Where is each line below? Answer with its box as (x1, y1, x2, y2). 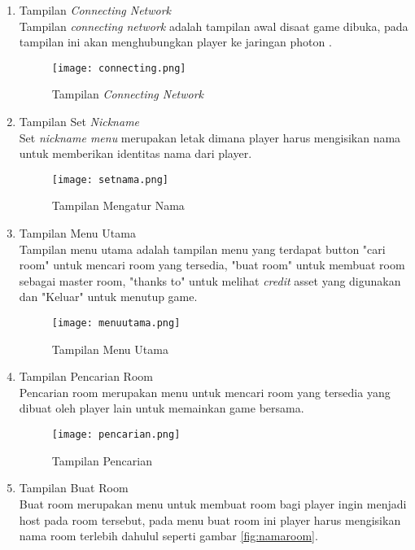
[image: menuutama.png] (51, 317, 181, 330)
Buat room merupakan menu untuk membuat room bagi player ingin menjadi (19, 495, 407, 512)
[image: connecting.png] (51, 62, 186, 74)
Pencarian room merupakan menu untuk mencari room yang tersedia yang (19, 383, 391, 400)
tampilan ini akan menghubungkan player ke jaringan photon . (19, 33, 332, 50)
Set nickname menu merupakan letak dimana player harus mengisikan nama (19, 129, 401, 146)
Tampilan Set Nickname (19, 113, 140, 130)
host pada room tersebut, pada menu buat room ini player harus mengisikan (19, 511, 401, 528)
